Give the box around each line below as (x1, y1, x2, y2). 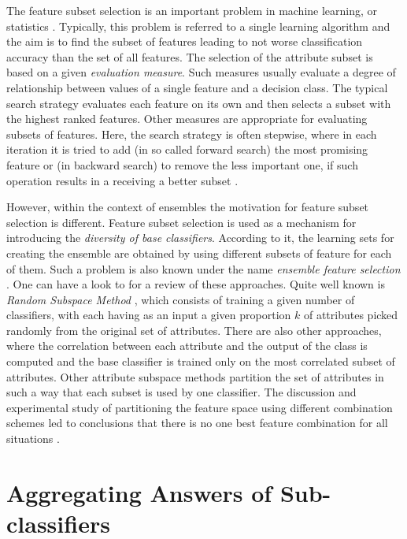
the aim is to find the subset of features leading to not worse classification (6, 33, 363, 50)
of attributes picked (303, 307, 398, 323)
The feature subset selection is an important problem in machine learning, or (6, 2, 378, 18)
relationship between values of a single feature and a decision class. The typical (6, 79, 388, 95)
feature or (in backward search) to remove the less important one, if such (6, 156, 358, 173)
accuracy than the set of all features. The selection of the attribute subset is (6, 48, 373, 65)
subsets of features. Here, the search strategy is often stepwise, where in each (6, 125, 377, 142)
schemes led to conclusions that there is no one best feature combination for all (6, 414, 388, 431)
